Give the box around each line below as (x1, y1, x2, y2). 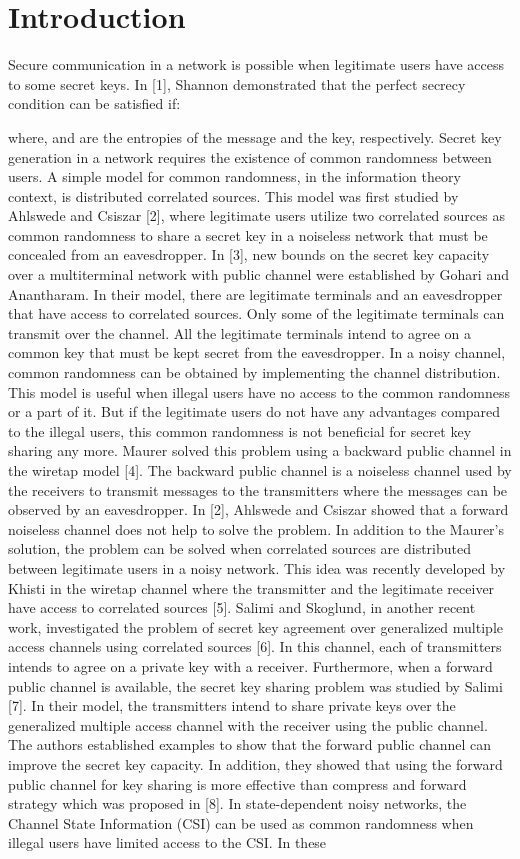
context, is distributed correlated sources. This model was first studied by (8, 185, 459, 206)
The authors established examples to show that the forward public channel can (8, 734, 492, 755)
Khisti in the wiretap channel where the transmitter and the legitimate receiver (8, 577, 495, 598)
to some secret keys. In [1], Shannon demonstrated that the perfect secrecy (8, 73, 466, 94)
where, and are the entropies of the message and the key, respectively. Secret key (8, 126, 502, 147)
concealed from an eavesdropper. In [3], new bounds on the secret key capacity (8, 244, 490, 265)
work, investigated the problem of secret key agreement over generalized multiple (8, 616, 503, 637)
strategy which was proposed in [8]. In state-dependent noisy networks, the (8, 793, 467, 814)
